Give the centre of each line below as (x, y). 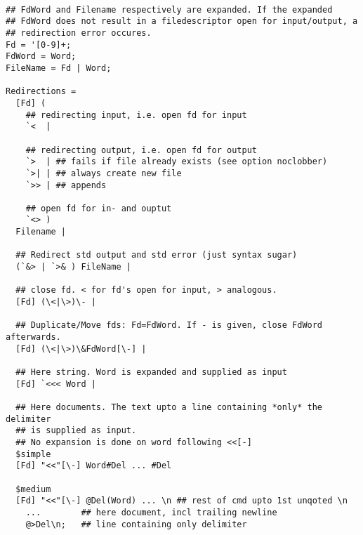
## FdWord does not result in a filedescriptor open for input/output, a (182, 21)
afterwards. (33, 337)
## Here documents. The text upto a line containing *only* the (169, 407)
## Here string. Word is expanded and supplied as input (151, 372)
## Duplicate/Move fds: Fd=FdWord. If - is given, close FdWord (169, 325)
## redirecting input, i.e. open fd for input (136, 115)
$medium (33, 489)
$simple (33, 454)
